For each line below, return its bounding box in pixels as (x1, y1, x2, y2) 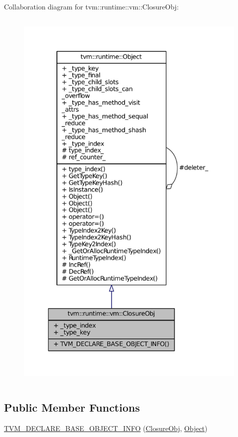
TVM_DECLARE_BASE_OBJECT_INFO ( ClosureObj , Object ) (4, 423, 208, 433)
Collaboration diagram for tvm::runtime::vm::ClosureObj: (4, 1, 179, 11)
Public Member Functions (4, 399, 140, 415)
